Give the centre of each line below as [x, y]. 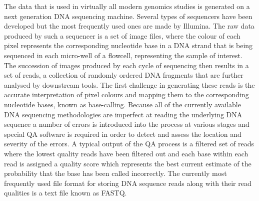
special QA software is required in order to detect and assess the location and [123, 134]
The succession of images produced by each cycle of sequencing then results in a [126, 65]
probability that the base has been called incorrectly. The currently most [115, 173]
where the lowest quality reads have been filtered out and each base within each [126, 153]
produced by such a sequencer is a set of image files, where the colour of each [122, 35]
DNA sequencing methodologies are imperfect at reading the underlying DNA [123, 114]
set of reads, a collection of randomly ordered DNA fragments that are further [124, 75]
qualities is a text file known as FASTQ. [65, 193]
